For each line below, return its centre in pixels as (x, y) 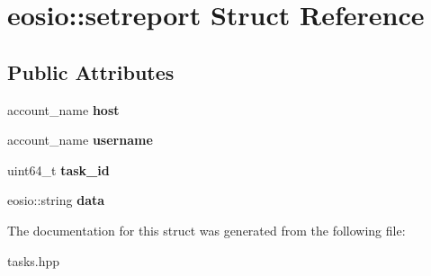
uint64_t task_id (58, 169)
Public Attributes (91, 71)
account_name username (80, 140)
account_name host (63, 109)
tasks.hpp (34, 260)
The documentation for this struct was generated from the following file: (207, 230)
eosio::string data (56, 200)
